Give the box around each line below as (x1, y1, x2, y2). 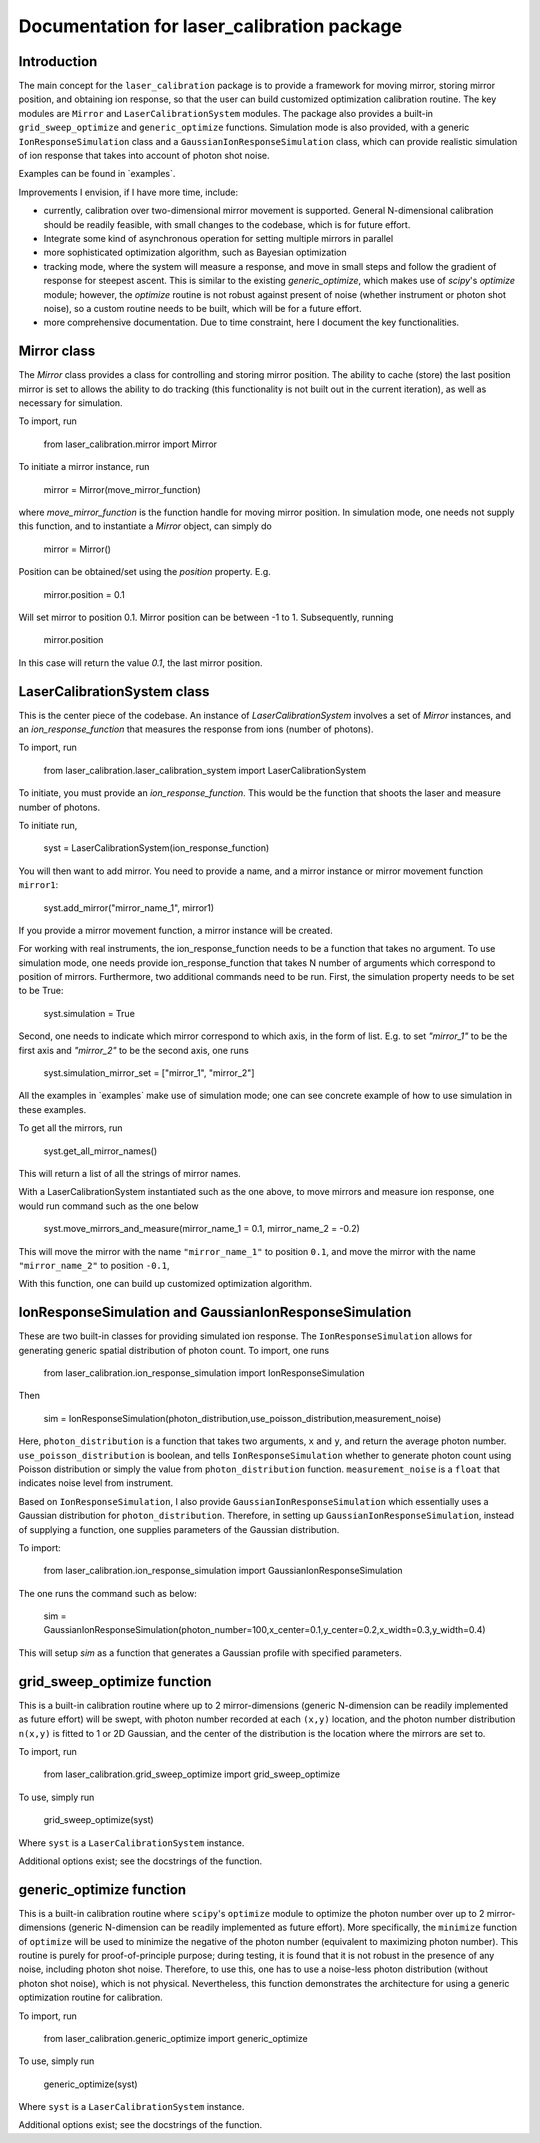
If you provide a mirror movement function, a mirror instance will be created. (18, 924, 334, 936)
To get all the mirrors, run (18, 1122, 124, 1134)
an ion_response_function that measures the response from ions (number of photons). (18, 723, 374, 735)
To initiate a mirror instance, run (18, 461, 150, 473)
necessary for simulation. (18, 397, 124, 409)
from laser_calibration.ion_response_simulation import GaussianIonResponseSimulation (43, 1565, 404, 1577)
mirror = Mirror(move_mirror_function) (43, 483, 202, 495)
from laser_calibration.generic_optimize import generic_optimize (43, 2032, 309, 2044)
